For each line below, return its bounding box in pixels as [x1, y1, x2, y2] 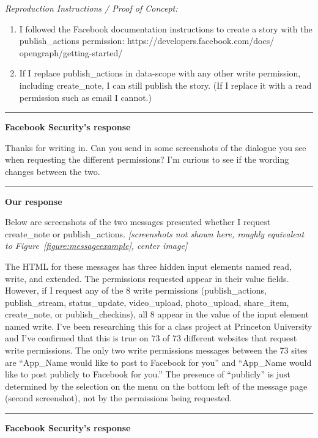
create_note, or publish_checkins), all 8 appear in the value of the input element [5, 308, 309, 321]
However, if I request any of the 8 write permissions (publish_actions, [5, 284, 267, 297]
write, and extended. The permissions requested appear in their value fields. [5, 272, 289, 284]
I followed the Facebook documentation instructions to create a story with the [19, 22, 312, 35]
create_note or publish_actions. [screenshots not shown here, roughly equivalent [5, 227, 305, 240]
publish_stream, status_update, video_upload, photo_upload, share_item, [5, 295, 289, 308]
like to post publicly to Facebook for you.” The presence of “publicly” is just [5, 368, 290, 380]
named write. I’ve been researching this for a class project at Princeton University [5, 319, 312, 332]
